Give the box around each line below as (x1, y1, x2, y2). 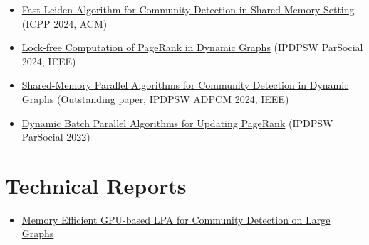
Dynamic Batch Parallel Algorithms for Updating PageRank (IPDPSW (21, 115, 333, 130)
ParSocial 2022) (21, 129, 90, 144)
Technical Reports (5, 170, 187, 200)
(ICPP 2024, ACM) (21, 16, 108, 31)
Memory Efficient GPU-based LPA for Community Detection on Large (21, 212, 331, 227)
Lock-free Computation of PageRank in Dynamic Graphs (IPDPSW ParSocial (21, 40, 363, 55)
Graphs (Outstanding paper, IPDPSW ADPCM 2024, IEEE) (21, 91, 289, 106)
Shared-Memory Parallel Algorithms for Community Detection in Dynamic (21, 77, 349, 92)
